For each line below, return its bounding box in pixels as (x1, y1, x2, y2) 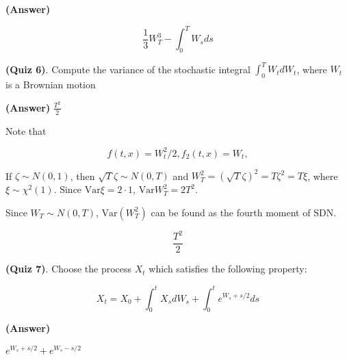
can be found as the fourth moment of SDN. (151, 205, 337, 219)
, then (70, 168, 95, 183)
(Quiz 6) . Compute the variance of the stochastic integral (5, 62, 250, 76)
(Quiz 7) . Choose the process (5, 261, 132, 276)
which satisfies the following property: (149, 261, 307, 276)
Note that (5, 123, 47, 138)
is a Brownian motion (5, 77, 96, 92)
